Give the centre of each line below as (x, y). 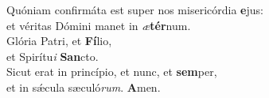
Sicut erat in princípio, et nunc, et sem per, (112, 72)
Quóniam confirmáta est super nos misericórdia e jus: (135, 9)
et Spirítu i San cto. (53, 56)
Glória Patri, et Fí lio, (59, 41)
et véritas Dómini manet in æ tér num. (99, 25)
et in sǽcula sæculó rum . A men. (84, 87)
